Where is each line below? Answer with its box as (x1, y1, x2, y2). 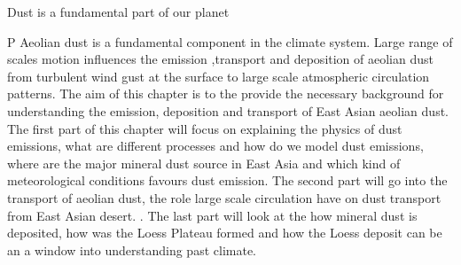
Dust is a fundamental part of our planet (7, 3, 230, 20)
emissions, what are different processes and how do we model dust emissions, (7, 136, 424, 155)
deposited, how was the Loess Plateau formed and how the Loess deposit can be (7, 223, 442, 242)
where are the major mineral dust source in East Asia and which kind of (7, 153, 401, 172)
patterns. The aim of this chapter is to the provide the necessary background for (7, 84, 444, 103)
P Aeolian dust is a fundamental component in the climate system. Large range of (7, 32, 453, 51)
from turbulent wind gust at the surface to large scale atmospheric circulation (7, 66, 430, 85)
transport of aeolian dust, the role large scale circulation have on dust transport (7, 188, 441, 207)
